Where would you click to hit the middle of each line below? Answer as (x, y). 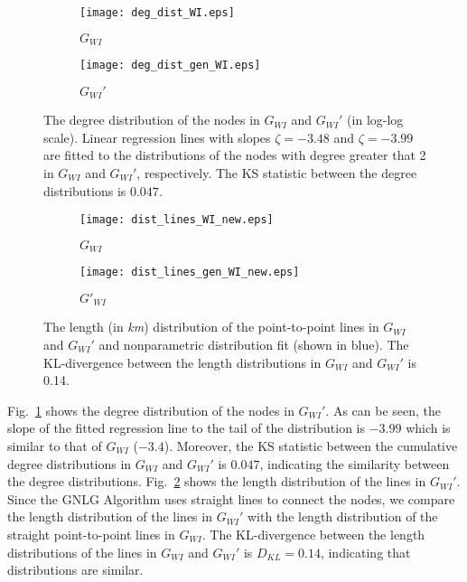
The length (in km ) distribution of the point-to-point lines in (211, 327)
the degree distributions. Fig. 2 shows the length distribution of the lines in (217, 481)
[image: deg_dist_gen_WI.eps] (170, 66)
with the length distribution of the (343, 516)
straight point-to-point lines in (91, 534)
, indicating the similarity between (355, 463)
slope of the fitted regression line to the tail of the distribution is (187, 428)
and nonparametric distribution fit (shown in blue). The (254, 344)
